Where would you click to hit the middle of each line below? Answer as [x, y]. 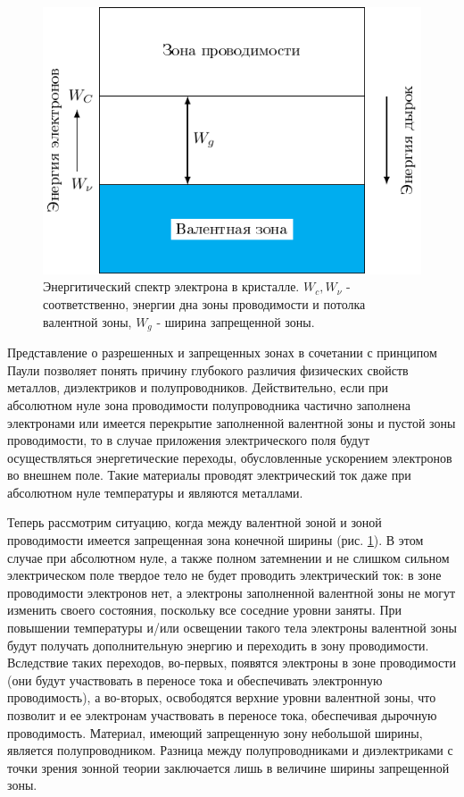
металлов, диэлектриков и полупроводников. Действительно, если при [198, 387]
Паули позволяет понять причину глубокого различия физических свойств [208, 369]
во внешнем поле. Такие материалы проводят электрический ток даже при [209, 475]
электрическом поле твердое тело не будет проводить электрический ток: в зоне [224, 575]
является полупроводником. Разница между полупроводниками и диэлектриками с [230, 750]
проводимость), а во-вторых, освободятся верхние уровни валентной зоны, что [222, 697]
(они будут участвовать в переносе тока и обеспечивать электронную [195, 680]
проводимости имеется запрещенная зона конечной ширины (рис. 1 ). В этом [215, 540]
